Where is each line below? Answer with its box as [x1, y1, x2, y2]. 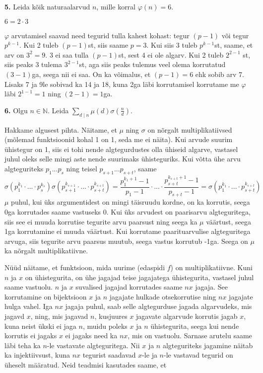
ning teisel [66, 163, 97, 173]
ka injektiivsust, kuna [4, 350, 70, 360]
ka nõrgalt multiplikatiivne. [4, 245, 88, 256]
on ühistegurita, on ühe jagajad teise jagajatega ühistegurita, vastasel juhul [25, 272, 254, 282]
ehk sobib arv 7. [195, 69, 244, 79]
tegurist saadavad [82, 350, 136, 360]
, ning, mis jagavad [30, 310, 88, 321]
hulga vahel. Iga [4, 301, 53, 311]
